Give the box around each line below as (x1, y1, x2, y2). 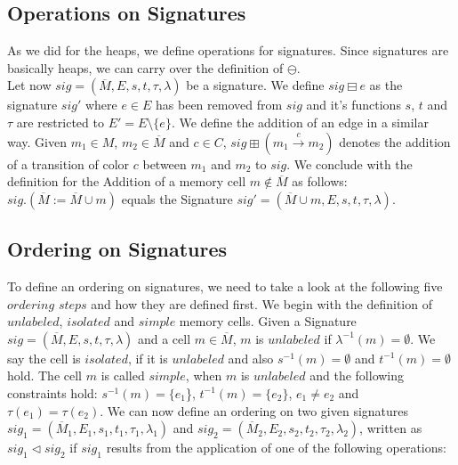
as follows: (292, 172, 348, 191)
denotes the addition (339, 132, 451, 151)
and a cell (137, 329, 191, 347)
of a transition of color (7, 154, 130, 173)
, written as (359, 419, 422, 437)
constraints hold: (7, 383, 98, 402)
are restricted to (16, 112, 104, 131)
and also (228, 348, 274, 367)
